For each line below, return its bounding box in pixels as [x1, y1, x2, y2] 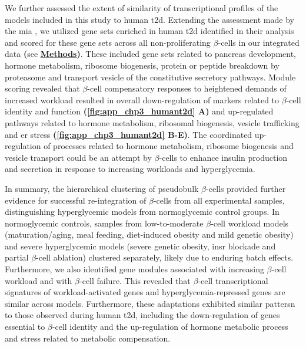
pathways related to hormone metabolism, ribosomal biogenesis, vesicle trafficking [5, 116, 300, 129]
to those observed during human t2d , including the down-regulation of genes [5, 309, 280, 321]
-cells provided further [206, 182, 286, 194]
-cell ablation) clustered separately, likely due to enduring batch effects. [36, 251, 294, 263]
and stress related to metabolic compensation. [5, 332, 171, 344]
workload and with [5, 274, 72, 286]
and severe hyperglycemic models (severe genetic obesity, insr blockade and [5, 239, 276, 252]
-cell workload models [211, 217, 289, 229]
